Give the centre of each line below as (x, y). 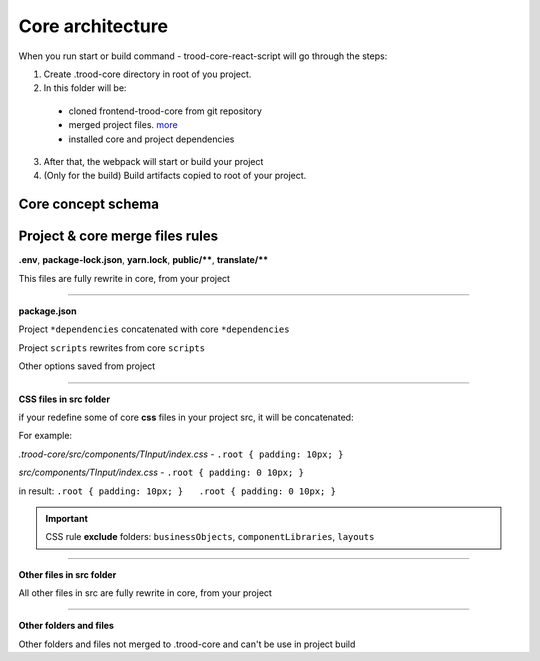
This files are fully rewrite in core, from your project (124, 278)
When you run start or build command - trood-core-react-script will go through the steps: (203, 56)
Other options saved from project (87, 366)
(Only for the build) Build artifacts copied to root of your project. (175, 176)
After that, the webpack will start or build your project (153, 161)
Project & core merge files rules (118, 236)
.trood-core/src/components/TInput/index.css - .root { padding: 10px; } (181, 454)
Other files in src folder (67, 574)
